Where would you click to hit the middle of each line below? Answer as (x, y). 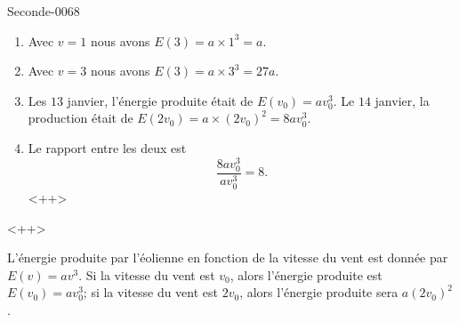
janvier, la (402, 100)
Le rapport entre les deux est (107, 147)
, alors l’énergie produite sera (319, 292)
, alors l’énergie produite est (306, 274)
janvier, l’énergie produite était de (160, 100)
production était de (81, 118)
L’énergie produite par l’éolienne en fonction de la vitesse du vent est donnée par (228, 258)
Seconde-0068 (44, 11)
